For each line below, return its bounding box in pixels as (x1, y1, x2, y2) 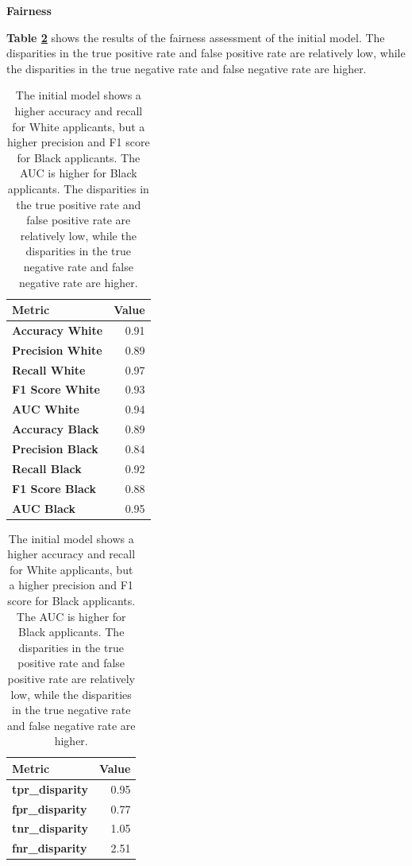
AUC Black (12, 499, 76, 516)
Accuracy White (12, 321, 103, 338)
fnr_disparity (12, 840, 87, 856)
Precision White (12, 341, 102, 358)
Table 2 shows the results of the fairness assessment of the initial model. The (6, 29, 385, 45)
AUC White (12, 401, 79, 417)
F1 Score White (12, 381, 100, 398)
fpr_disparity (12, 800, 87, 817)
